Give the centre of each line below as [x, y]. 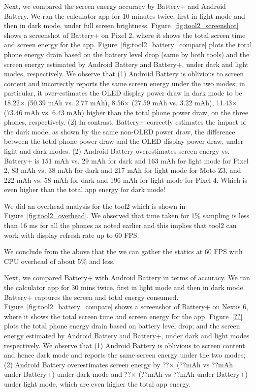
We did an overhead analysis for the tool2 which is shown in [95, 206]
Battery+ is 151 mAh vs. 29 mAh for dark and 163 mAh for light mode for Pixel [126, 160]
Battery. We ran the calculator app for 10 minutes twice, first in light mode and [125, 16]
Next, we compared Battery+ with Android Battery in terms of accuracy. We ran [127, 278]
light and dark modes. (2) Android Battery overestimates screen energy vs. [117, 150]
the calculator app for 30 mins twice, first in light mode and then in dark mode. [125, 287]
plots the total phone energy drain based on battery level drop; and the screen [122, 326]
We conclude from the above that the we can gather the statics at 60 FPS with [123, 251]
